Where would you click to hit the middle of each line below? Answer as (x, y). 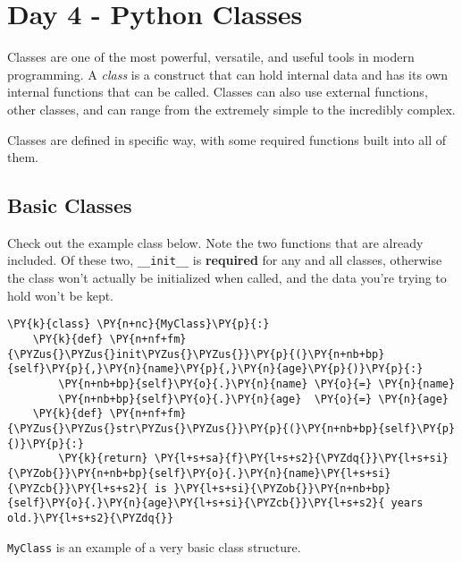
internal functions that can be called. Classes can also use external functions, (218, 92)
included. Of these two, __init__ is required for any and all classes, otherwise (225, 260)
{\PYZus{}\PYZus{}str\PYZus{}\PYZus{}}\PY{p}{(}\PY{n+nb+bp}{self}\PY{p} (231, 428)
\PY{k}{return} (103, 459)
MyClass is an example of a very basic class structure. (154, 546)
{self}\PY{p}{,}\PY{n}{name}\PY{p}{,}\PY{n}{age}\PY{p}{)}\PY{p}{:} (215, 369)
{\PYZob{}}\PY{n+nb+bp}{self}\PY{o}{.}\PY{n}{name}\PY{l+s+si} (199, 473)
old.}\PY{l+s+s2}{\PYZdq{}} (91, 518)
